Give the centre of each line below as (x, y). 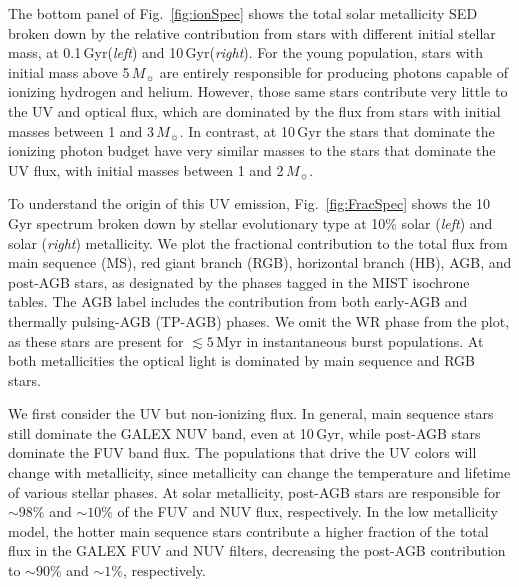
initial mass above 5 (69, 71)
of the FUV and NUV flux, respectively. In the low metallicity (307, 511)
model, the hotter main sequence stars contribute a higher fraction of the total (248, 530)
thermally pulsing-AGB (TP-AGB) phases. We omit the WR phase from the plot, (259, 320)
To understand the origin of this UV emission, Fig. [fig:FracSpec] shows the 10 (249, 203)
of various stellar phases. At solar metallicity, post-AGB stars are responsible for (254, 491)
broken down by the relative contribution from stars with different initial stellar (252, 32)
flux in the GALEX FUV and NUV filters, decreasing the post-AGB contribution (257, 550)
